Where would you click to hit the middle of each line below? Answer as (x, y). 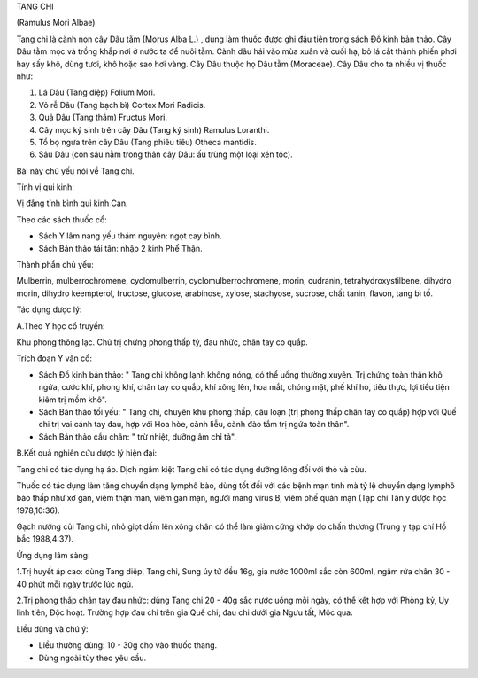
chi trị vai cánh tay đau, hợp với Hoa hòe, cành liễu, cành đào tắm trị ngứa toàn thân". (194, 425)
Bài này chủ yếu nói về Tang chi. (75, 171)
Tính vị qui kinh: (45, 187)
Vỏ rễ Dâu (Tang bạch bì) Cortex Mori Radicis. (122, 105)
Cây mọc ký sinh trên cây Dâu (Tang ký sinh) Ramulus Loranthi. (154, 129)
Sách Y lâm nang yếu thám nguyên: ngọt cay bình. (130, 236)
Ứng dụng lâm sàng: (53, 555)
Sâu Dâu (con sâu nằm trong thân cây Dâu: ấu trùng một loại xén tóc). (166, 154)
